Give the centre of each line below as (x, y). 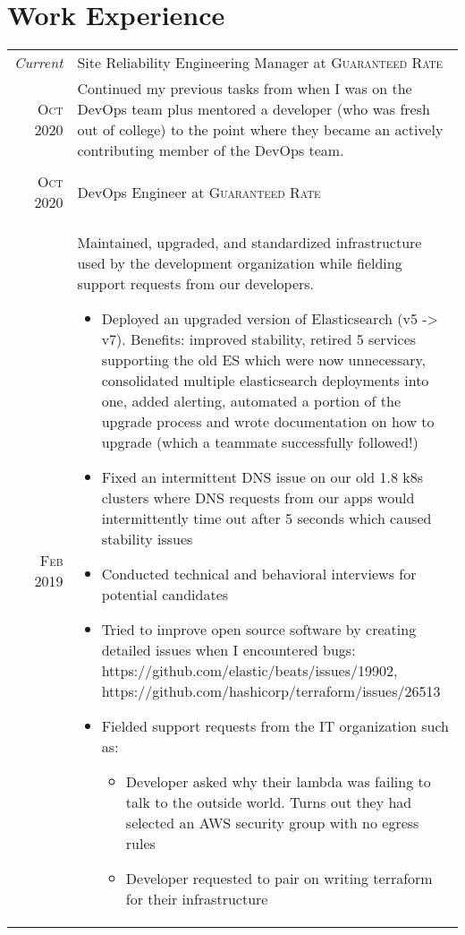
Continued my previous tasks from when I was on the (245, 89)
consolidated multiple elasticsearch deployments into (265, 381)
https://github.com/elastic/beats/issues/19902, (249, 671)
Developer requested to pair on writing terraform (279, 879)
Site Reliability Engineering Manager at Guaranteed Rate (260, 63)
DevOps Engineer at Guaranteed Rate (199, 192)
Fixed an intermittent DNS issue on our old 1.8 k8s (262, 477)
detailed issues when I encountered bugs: (228, 650)
